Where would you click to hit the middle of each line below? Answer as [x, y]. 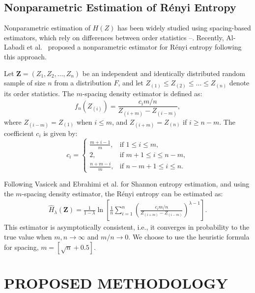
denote [239, 83]
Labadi [14, 47]
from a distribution [83, 83]
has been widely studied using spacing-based [184, 28]
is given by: [60, 133]
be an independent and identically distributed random [164, 73]
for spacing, [21, 247]
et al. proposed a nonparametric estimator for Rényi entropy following [134, 47]
